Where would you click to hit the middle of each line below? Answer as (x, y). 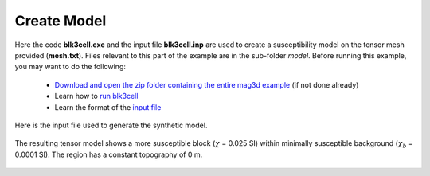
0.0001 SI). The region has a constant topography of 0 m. (109, 154)
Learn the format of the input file (108, 107)
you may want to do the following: (70, 67)
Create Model (61, 21)
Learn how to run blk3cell (96, 96)
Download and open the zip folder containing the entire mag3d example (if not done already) (207, 84)
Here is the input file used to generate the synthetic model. (111, 125)
